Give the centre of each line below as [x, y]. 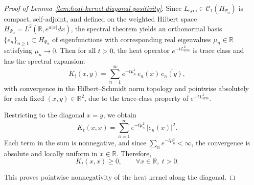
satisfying [18, 50]
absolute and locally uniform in [51, 153]
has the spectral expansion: [45, 60]
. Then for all [76, 50]
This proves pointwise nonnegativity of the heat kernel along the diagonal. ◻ [120, 177]
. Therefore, [134, 153]
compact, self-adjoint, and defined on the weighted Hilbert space [101, 19]
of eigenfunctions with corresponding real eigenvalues [132, 39]
